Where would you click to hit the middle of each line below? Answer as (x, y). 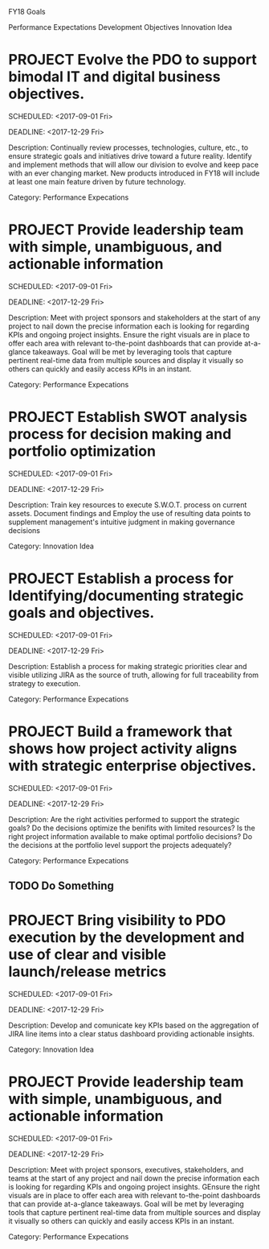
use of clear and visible (88, 955)
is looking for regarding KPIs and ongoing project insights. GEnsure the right (134, 1186)
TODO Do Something (61, 886)
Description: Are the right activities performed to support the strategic (124, 819)
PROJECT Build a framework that (120, 731)
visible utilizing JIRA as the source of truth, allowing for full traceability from (134, 675)
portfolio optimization (82, 451)
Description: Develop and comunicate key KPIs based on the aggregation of (134, 1025)
